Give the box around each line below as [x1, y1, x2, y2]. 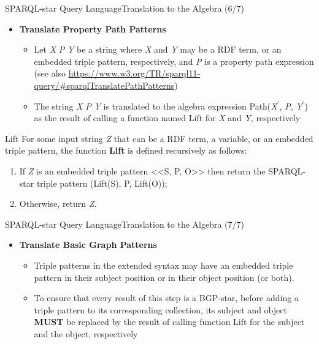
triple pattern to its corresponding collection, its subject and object [34, 303, 287, 316]
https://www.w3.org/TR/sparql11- [68, 67, 201, 80]
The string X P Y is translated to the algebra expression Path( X [34, 99, 277, 112]
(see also [34, 67, 66, 80]
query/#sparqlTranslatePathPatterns [34, 78, 175, 91]
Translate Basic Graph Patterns [19, 238, 157, 251]
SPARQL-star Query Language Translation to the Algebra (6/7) [5, 2, 245, 14]
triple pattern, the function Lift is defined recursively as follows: [5, 144, 247, 157]
